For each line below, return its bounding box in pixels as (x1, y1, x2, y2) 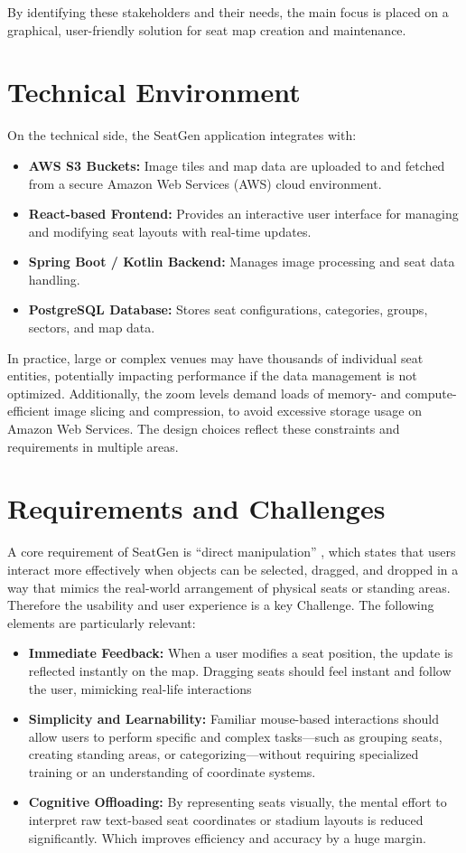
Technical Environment (7, 73, 301, 110)
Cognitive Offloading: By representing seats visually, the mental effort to (28, 792, 447, 811)
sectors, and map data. (28, 318, 155, 337)
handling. (28, 269, 80, 288)
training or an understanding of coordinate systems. (28, 762, 316, 781)
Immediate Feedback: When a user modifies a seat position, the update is (28, 643, 453, 662)
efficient (7, 401, 51, 420)
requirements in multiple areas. (7, 436, 179, 455)
